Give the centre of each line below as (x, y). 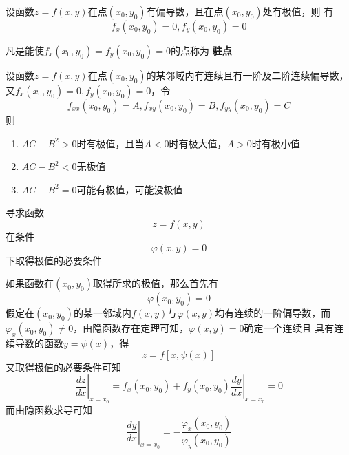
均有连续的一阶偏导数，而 (273, 313)
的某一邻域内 (102, 313)
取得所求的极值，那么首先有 (155, 283)
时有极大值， (198, 143)
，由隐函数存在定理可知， (131, 328)
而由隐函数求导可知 (49, 409)
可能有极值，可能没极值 (130, 189)
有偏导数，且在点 (185, 11)
